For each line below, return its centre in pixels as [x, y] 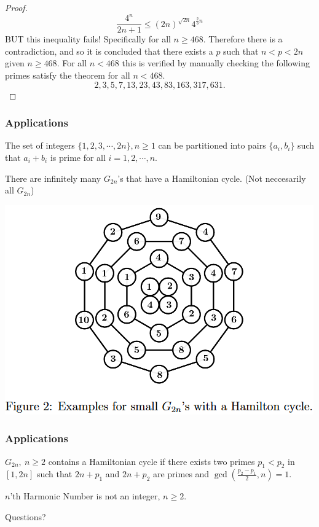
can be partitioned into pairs [212, 145]
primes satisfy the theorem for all [68, 75]
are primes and [181, 474]
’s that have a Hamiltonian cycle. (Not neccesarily [212, 178]
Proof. [16, 7]
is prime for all [78, 157]
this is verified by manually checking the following [216, 63]
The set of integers [40, 145]
